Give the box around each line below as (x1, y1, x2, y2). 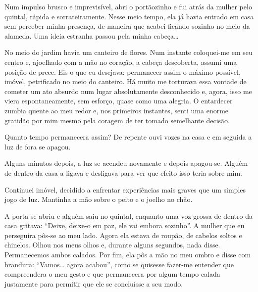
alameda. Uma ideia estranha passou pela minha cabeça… (4, 30, 179, 41)
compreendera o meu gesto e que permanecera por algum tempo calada (4, 269, 220, 279)
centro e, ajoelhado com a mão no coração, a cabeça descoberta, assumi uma (4, 56, 237, 67)
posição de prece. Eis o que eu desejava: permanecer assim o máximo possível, (4, 66, 241, 77)
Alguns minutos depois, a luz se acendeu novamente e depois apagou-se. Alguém (4, 158, 248, 168)
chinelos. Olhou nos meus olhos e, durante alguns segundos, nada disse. (4, 240, 220, 250)
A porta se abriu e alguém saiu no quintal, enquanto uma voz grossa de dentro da (4, 210, 253, 221)
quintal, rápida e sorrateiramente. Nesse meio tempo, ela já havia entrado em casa (4, 11, 254, 21)
